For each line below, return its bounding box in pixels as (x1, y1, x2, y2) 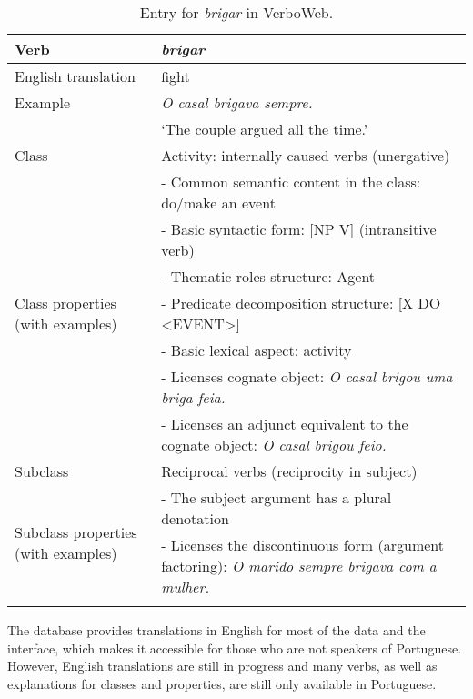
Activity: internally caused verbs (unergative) (161, 145, 450, 166)
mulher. (161, 576, 210, 597)
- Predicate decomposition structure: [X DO (161, 292, 441, 313)
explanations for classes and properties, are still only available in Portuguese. (7, 674, 437, 693)
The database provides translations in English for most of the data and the (7, 621, 426, 639)
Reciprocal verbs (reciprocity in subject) (161, 461, 418, 481)
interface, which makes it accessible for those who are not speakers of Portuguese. (7, 638, 462, 657)
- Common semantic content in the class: (161, 171, 421, 192)
